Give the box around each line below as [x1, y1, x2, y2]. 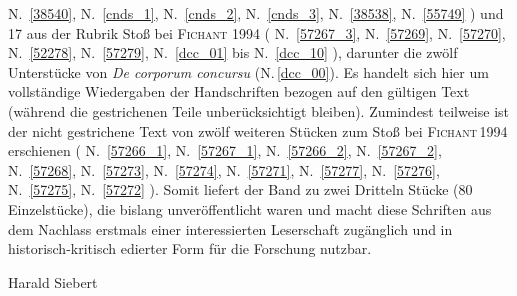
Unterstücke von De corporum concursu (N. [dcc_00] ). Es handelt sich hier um [8, 61, 489, 82]
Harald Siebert [8, 271, 98, 292]
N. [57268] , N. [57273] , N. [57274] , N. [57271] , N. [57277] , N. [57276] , [8, 159, 440, 180]
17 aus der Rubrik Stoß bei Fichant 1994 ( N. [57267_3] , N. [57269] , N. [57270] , [8, 22, 506, 43]
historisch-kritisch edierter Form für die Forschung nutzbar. [8, 238, 372, 259]
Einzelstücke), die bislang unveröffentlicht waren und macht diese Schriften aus [8, 198, 492, 219]
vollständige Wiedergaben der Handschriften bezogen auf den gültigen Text [8, 81, 470, 102]
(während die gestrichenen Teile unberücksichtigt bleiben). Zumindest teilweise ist [8, 100, 509, 121]
